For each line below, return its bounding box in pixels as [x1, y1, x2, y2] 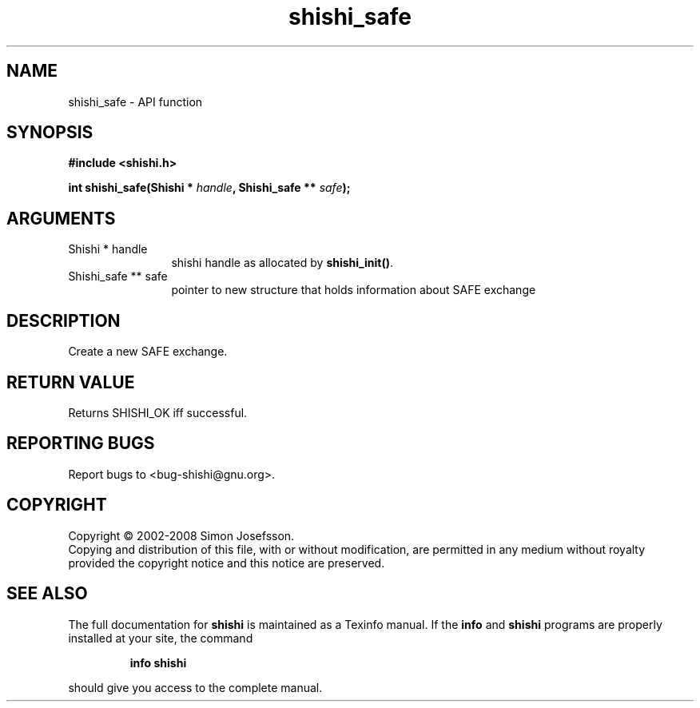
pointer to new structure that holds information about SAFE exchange [171, 283, 536, 297]
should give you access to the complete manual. [68, 680, 323, 694]
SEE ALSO [6, 583, 88, 604]
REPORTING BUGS [6, 433, 155, 454]
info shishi [129, 655, 187, 670]
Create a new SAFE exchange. [68, 344, 228, 359]
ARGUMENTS [6, 208, 116, 229]
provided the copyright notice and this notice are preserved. [68, 555, 385, 570]
